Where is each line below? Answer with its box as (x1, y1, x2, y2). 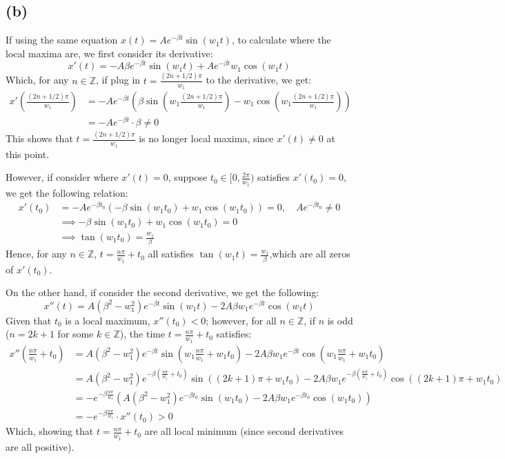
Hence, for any (6, 246, 67, 261)
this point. (6, 146, 50, 161)
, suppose (168, 170, 208, 184)
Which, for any (6, 72, 69, 87)
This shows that (6, 131, 73, 146)
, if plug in (95, 72, 141, 87)
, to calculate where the (231, 32, 331, 47)
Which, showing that (6, 424, 94, 438)
